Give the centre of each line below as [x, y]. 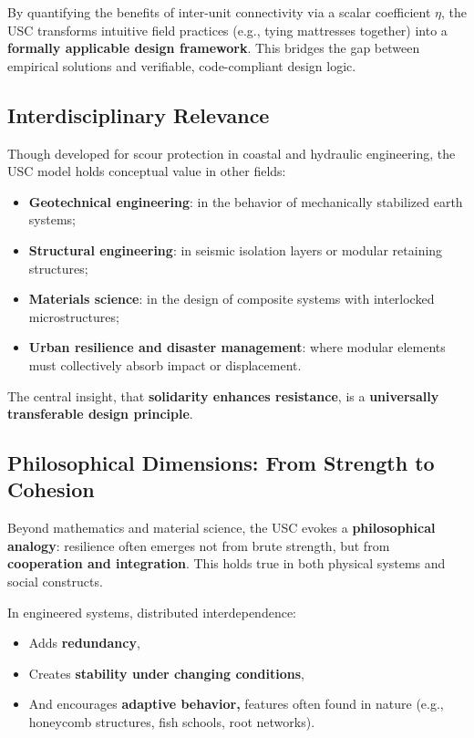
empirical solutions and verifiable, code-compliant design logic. [182, 65]
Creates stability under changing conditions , [166, 673]
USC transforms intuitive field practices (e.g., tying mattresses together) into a [227, 30]
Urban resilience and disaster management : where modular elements [237, 347]
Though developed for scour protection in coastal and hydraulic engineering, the [232, 153]
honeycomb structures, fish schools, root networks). [172, 722]
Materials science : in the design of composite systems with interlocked [232, 299]
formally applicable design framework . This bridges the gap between [214, 48]
